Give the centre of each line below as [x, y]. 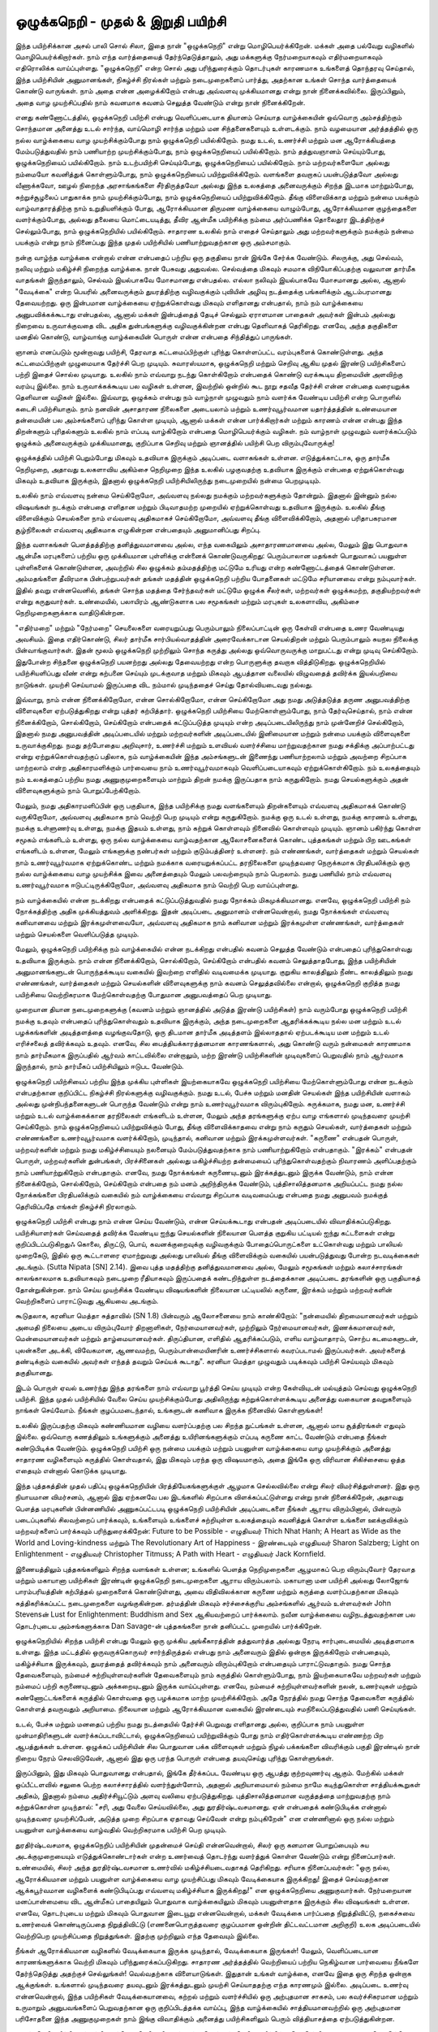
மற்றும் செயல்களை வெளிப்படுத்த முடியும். [77, 934]
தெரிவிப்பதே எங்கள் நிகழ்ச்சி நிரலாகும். [76, 1206]
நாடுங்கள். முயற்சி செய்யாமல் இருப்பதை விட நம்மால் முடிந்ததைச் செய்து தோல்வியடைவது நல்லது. [164, 684]
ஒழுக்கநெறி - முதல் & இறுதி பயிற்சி [120, 21]
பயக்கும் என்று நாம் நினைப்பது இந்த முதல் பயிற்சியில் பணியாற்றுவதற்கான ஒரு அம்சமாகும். [153, 242]
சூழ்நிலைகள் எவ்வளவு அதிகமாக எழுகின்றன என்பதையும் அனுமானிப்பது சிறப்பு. [138, 529]
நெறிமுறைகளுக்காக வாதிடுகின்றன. [70, 613]
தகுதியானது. [34, 1373]
